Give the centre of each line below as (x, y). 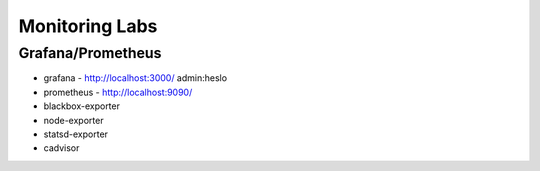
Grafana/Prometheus (90, 53)
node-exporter (73, 120)
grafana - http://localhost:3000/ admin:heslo (135, 78)
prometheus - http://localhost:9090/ (118, 92)
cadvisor (61, 148)
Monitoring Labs (88, 26)
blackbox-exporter (81, 106)
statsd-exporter (76, 134)
